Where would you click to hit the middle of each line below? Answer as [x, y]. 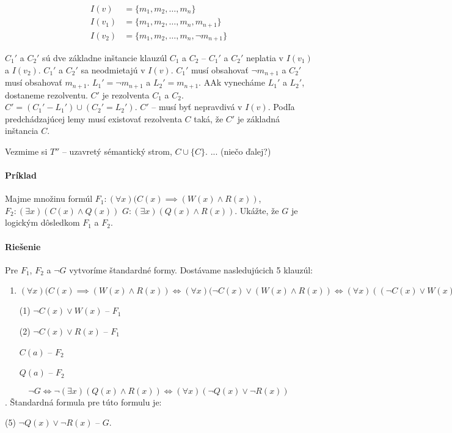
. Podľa [281, 107]
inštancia [22, 131]
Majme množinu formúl [49, 198]
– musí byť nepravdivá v [197, 107]
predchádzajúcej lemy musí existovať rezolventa [93, 118]
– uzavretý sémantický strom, [117, 151]
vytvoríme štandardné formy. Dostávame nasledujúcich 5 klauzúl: [191, 269]
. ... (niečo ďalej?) [238, 151]
